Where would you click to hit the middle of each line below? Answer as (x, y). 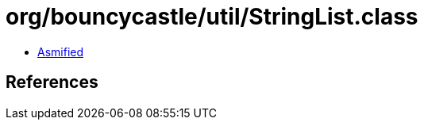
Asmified (61, 52)
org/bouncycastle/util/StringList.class (212, 17)
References (52, 82)
